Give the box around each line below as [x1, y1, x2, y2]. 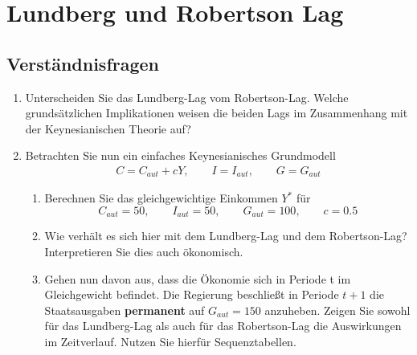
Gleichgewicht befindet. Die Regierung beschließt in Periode [44, 286, 339, 303]
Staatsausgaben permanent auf [44, 301, 205, 318]
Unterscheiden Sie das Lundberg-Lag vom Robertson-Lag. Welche [25, 88, 349, 105]
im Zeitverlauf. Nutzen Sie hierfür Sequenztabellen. [44, 333, 296, 350]
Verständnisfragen [6, 51, 160, 75]
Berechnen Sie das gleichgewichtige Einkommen [44, 190, 278, 206]
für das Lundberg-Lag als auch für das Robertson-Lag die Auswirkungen [44, 317, 402, 334]
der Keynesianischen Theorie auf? [25, 120, 191, 137]
